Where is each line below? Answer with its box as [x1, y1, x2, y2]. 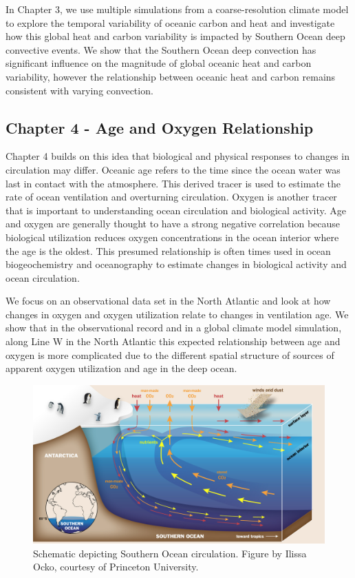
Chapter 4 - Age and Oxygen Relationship [6, 116, 314, 138]
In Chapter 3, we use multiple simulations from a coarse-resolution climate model [6, 2, 349, 16]
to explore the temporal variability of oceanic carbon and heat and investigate [6, 15, 335, 30]
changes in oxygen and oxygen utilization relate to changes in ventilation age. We [6, 307, 349, 321]
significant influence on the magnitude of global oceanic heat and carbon [6, 56, 312, 70]
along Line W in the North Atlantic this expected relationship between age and [6, 334, 341, 349]
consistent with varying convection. [6, 83, 153, 97]
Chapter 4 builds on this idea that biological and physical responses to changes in [6, 149, 349, 163]
